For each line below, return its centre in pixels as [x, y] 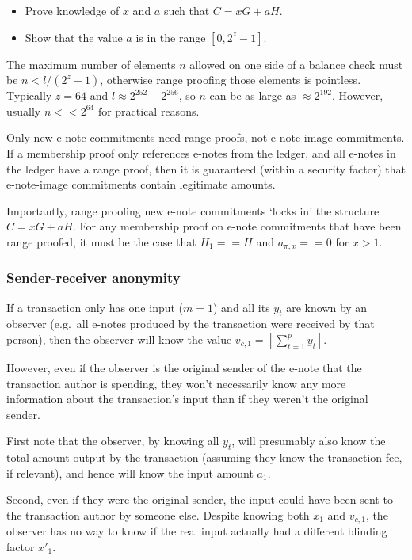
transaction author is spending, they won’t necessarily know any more [176, 383]
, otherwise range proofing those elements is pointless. [231, 80]
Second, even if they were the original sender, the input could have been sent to [200, 499]
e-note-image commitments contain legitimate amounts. [141, 184]
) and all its [242, 307]
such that [187, 10]
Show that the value [74, 37]
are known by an [327, 307]
